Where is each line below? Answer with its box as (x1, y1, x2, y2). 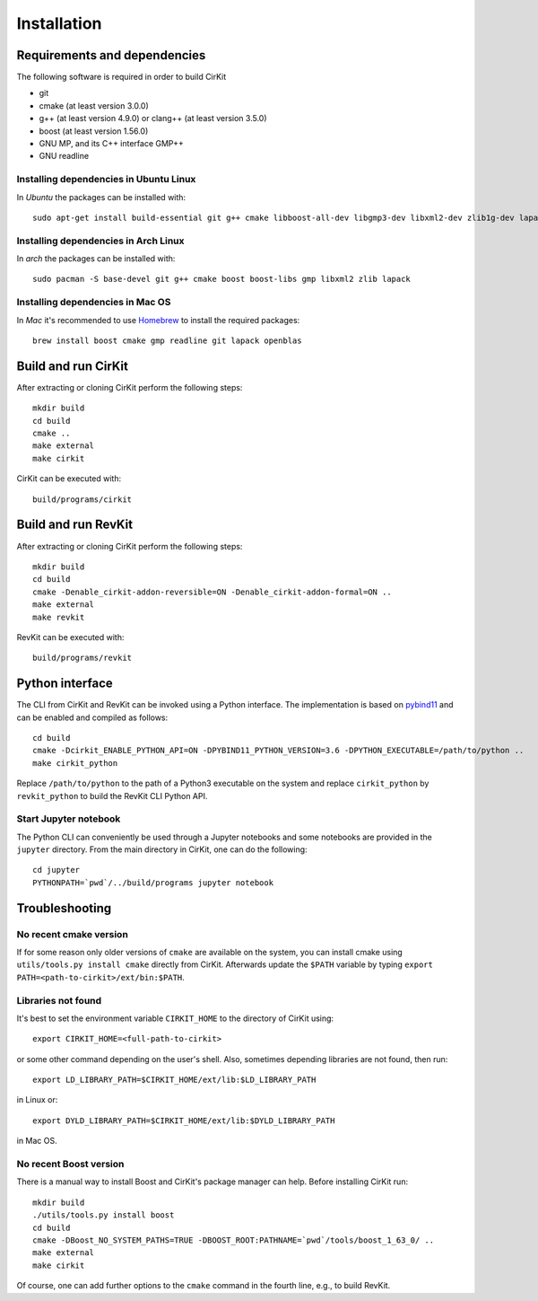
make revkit (32, 611, 85, 622)
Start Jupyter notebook (16, 813, 121, 825)
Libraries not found (16, 994, 102, 1007)
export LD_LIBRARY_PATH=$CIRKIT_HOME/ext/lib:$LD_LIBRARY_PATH (32, 1075, 317, 1086)
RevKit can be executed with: (16, 631, 125, 642)
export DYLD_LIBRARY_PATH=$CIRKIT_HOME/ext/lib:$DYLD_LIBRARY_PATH (32, 1115, 335, 1126)
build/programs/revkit (32, 653, 133, 664)
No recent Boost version (16, 1158, 125, 1171)
